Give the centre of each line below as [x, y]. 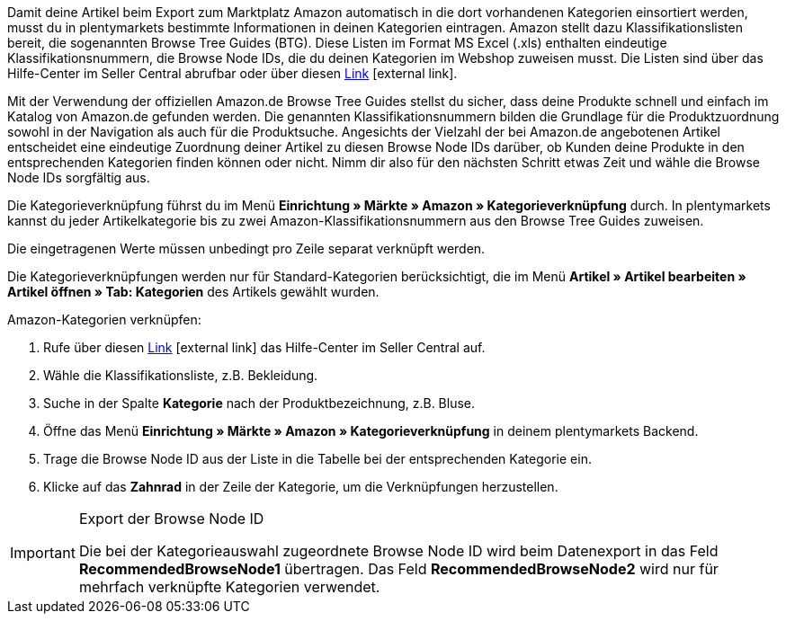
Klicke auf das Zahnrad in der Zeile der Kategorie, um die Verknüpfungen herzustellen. [301, 487]
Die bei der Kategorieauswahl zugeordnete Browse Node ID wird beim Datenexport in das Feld [398, 551]
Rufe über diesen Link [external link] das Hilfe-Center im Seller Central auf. [264, 347]
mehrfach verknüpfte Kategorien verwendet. [229, 587]
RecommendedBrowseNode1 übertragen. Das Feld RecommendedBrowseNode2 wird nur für [398, 569]
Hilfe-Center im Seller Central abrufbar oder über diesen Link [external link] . [232, 73]
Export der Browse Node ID [171, 519]
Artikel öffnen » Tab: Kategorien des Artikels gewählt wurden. [193, 292]
